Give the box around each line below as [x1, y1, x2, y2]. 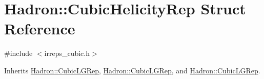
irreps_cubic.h [44, 48, 90, 58]
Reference [4, 18, 75, 39]
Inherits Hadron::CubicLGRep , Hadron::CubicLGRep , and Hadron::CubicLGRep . [4, 65, 260, 75]
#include [4, 48, 33, 58]
